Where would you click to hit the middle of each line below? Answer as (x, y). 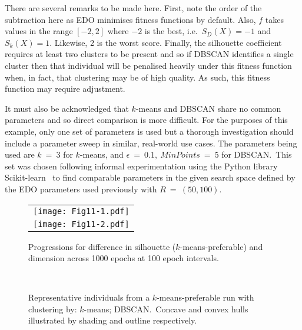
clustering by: (53, 309)
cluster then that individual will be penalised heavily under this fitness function (148, 65)
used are (20, 154)
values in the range (39, 31)
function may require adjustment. (65, 89)
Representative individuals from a (89, 297)
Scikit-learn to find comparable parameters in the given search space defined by (150, 177)
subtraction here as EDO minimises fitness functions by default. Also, (130, 19)
